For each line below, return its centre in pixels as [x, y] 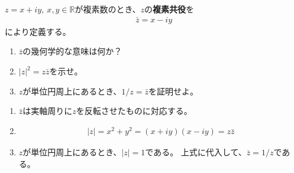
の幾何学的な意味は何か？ [72, 51]
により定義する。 [38, 31]
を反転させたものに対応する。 [134, 111]
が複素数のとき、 [108, 9]
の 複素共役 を [169, 9]
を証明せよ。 [174, 91]
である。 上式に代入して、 [196, 152]
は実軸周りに [48, 111]
